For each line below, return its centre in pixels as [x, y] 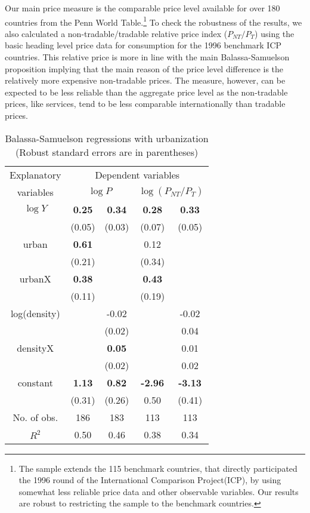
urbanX [35, 278]
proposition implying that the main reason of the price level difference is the [144, 68]
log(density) [35, 313]
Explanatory [35, 174]
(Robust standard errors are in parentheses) [107, 152]
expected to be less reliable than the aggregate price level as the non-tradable [146, 92]
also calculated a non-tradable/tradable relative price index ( [116, 33]
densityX [35, 348]
